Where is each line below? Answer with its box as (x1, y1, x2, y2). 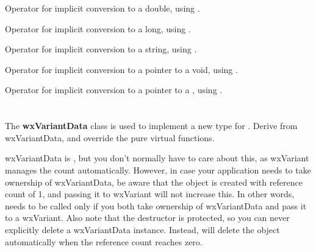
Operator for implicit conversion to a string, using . (5, 43, 197, 55)
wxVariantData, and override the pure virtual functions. (5, 131, 215, 144)
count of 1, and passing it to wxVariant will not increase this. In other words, (5, 187, 295, 200)
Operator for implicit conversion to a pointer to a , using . (5, 83, 223, 96)
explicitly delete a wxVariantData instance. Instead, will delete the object (5, 223, 280, 236)
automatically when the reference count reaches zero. (5, 235, 203, 248)
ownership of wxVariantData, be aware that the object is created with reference (5, 175, 303, 188)
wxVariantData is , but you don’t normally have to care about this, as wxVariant (5, 152, 309, 164)
